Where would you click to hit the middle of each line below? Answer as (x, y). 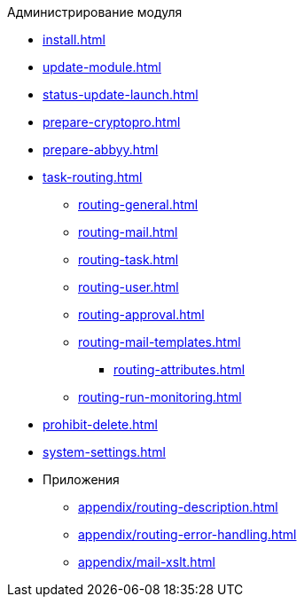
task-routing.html (93, 177)
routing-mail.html (128, 232)
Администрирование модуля (95, 12)
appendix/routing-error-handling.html (187, 534)
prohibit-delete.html (100, 424)
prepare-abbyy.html (101, 149)
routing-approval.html (141, 314)
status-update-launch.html (121, 94)
